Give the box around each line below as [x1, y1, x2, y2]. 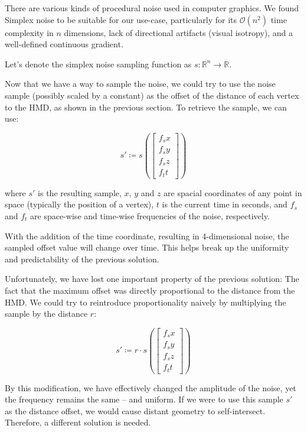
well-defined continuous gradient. [5, 38, 123, 50]
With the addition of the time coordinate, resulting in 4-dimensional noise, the [5, 229, 289, 242]
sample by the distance [5, 307, 88, 320]
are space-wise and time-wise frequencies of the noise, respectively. [30, 209, 270, 222]
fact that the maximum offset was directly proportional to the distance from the [5, 284, 295, 296]
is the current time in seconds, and [162, 198, 288, 210]
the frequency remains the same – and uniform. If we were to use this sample [5, 393, 283, 405]
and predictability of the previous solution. [5, 252, 159, 265]
